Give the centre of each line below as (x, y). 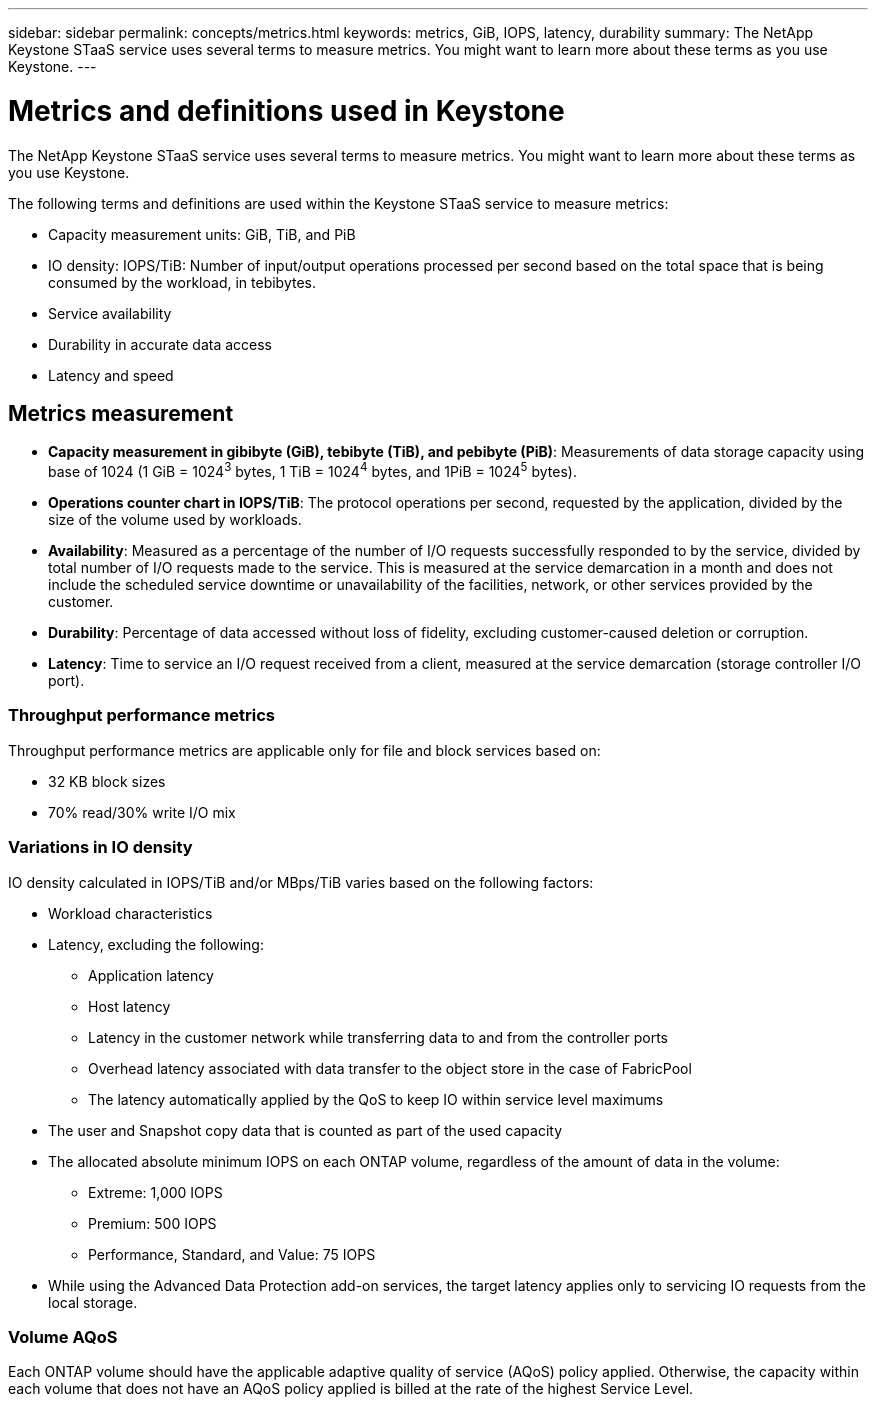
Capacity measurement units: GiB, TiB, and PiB (202, 234)
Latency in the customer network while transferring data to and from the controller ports (378, 1037)
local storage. (93, 1302)
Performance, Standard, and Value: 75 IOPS (232, 1254)
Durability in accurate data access (160, 344)
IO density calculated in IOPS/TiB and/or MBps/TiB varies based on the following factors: (301, 882)
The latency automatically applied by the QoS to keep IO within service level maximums (376, 1099)
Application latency (151, 975)
